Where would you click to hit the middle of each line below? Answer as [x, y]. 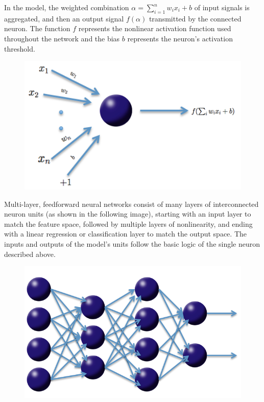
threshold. [20, 48]
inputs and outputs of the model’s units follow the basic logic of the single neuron [132, 244]
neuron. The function [37, 28]
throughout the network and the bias [62, 38]
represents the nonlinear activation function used [155, 28]
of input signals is [222, 7]
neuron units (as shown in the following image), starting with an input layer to [128, 214]
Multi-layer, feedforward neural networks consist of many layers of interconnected [131, 204]
